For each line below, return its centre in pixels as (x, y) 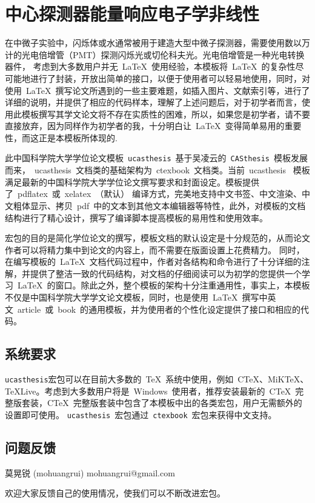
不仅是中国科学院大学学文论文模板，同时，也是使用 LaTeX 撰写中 (136, 297)
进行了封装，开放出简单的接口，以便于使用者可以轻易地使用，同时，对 (170, 78)
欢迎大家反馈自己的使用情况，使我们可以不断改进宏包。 (115, 493)
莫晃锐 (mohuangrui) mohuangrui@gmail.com (90, 472)
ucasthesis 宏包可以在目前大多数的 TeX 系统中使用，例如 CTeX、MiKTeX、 (157, 379)
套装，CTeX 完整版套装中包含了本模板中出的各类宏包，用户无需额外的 (162, 403)
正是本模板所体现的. (78, 137)
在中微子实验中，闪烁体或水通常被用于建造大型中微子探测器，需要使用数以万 (157, 43)
